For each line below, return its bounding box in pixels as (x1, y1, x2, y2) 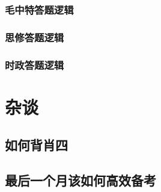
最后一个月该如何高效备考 (5, 171, 156, 190)
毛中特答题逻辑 (5, 2, 74, 17)
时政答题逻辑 (5, 57, 64, 72)
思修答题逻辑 (5, 29, 64, 44)
